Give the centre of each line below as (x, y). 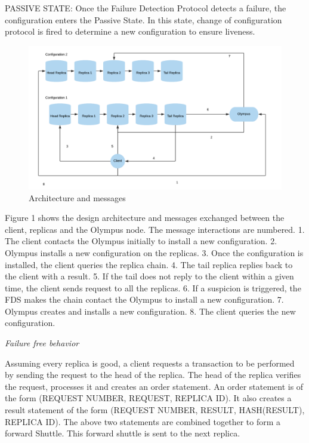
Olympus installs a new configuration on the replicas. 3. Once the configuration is (154, 252)
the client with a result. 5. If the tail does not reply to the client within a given (149, 276)
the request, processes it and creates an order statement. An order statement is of (154, 386)
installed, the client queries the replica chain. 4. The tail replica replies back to (149, 264)
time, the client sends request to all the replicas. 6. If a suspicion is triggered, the (153, 287)
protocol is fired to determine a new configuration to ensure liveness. (130, 31)
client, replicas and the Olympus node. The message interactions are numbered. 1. (155, 229)
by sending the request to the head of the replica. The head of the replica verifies (153, 375)
